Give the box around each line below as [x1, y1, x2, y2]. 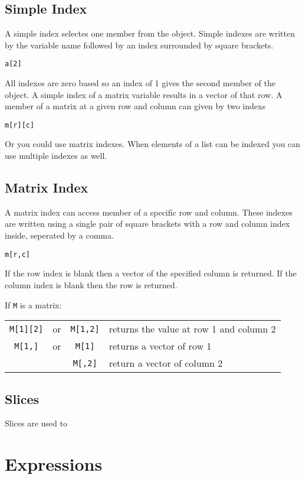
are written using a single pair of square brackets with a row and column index [5, 217, 290, 230]
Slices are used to [5, 417, 67, 429]
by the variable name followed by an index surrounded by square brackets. [5, 38, 274, 51]
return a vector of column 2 [109, 356, 223, 370]
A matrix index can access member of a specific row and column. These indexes [5, 206, 293, 218]
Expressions [5, 452, 103, 476]
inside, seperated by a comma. [5, 229, 114, 242]
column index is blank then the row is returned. [5, 278, 178, 291]
